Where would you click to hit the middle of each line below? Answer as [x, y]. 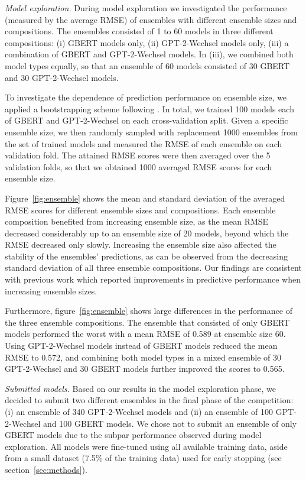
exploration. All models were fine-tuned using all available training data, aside [146, 446]
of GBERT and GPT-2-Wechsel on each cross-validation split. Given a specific [147, 120]
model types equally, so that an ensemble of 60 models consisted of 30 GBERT [147, 65]
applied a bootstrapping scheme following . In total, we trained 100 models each [149, 108]
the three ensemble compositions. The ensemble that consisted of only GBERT [147, 322]
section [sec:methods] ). [46, 469]
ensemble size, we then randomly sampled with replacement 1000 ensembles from [151, 132]
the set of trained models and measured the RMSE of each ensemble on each [144, 143]
